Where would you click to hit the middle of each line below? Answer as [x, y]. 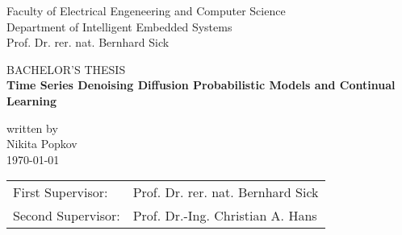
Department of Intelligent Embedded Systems [119, 26]
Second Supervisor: [67, 216]
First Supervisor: [61, 192]
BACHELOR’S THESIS [66, 69]
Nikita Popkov [42, 144]
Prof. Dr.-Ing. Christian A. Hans [225, 216]
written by [32, 128]
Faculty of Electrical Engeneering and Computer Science [146, 10]
